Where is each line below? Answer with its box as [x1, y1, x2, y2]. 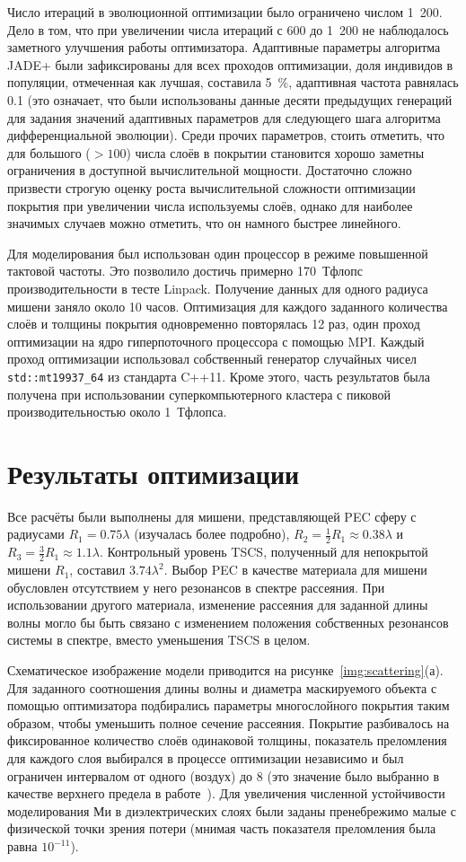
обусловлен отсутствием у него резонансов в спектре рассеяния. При [7, 577, 385, 596]
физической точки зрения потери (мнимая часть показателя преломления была [7, 819, 436, 838]
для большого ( [7, 143, 91, 162]
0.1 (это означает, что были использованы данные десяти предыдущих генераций [7, 90, 453, 109]
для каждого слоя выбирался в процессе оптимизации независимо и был [7, 749, 404, 768]
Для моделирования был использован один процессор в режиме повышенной [7, 243, 428, 262]
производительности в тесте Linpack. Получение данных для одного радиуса [7, 278, 428, 297]
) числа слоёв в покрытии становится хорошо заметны [126, 143, 425, 162]
